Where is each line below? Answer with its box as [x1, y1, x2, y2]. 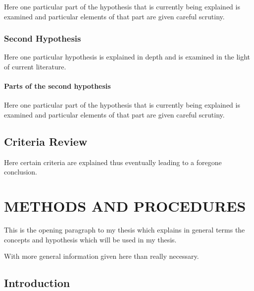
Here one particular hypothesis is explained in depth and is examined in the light [4, 52, 251, 62]
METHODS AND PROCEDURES [4, 196, 246, 216]
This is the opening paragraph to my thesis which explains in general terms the [4, 225, 245, 235]
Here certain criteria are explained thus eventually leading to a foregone [4, 157, 222, 167]
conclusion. [4, 167, 37, 177]
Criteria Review [4, 133, 88, 149]
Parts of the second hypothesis [4, 81, 111, 91]
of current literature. [4, 61, 66, 71]
